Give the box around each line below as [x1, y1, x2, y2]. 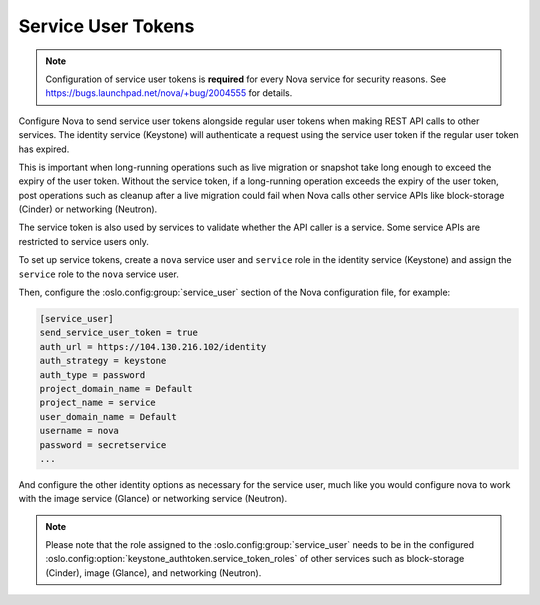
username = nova [39, 425, 120, 437]
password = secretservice [39, 439, 167, 450]
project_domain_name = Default [39, 383, 194, 394]
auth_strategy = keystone [39, 355, 167, 367]
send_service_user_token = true [39, 327, 199, 339]
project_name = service [39, 397, 157, 409]
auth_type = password [39, 369, 146, 380]
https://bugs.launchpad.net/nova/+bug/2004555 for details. [45, 87, 293, 99]
